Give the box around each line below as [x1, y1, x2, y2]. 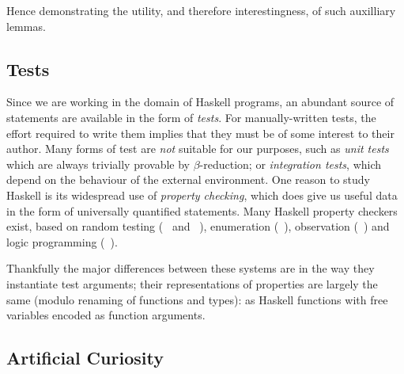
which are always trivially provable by [6, 155, 190, 172]
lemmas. [6, 17, 46, 34]
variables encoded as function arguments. [6, 307, 206, 323]
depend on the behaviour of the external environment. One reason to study [6, 171, 371, 188]
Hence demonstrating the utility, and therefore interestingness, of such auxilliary [6, 2, 396, 18]
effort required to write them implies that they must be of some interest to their [6, 124, 395, 141]
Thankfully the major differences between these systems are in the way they [6, 260, 375, 277]
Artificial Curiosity [6, 345, 164, 370]
